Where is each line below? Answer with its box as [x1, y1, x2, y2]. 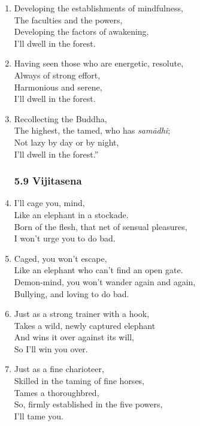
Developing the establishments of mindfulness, [14, 2, 183, 14]
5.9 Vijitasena [14, 173, 82, 188]
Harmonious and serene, [14, 80, 102, 93]
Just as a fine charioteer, [14, 362, 104, 375]
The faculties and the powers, [14, 13, 123, 26]
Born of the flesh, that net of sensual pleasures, [14, 220, 187, 232]
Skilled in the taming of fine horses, [14, 374, 145, 387]
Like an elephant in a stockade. [14, 208, 129, 220]
